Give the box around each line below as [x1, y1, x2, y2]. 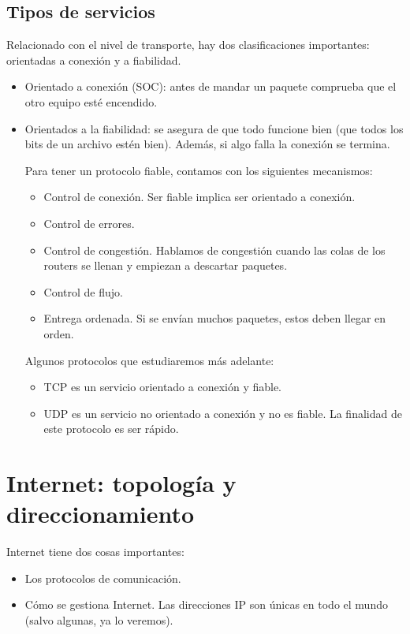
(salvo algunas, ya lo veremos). [24, 611, 173, 628]
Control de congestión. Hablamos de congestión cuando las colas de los [43, 241, 386, 258]
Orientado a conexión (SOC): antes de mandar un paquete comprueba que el [24, 78, 397, 95]
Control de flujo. [43, 283, 123, 300]
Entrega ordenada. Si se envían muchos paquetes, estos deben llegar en [43, 310, 386, 326]
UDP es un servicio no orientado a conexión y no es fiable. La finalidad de [43, 405, 402, 421]
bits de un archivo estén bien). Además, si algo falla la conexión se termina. [24, 136, 390, 152]
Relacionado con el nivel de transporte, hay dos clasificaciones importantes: [6, 36, 370, 53]
